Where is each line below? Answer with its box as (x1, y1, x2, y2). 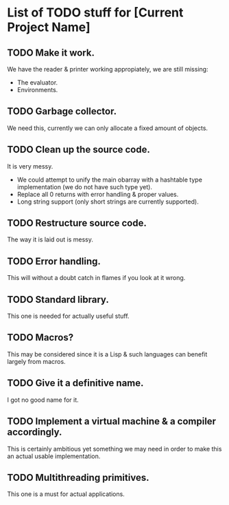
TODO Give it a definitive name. (7, 377, 144, 389)
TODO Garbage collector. (7, 105, 117, 118)
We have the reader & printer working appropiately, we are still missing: (7, 65, 208, 73)
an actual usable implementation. (7, 452, 101, 460)
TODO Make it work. (7, 47, 95, 58)
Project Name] (7, 19, 91, 35)
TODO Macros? (7, 332, 74, 343)
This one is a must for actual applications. (7, 490, 125, 498)
